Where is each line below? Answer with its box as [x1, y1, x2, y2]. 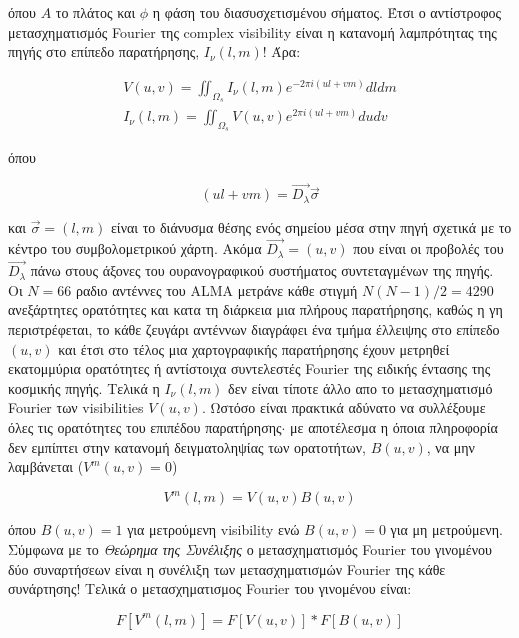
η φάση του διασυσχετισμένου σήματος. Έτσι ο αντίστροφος [152, 2, 502, 22]
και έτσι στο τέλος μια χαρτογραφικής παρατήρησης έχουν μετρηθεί [58, 338, 450, 359]
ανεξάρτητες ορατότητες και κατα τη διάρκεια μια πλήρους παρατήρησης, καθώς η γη [8, 299, 503, 320]
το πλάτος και [55, 2, 136, 22]
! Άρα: [262, 41, 301, 62]
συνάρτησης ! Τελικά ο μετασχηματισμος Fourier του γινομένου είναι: [8, 578, 412, 599]
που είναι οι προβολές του [353, 238, 504, 259]
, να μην [426, 436, 475, 457]
